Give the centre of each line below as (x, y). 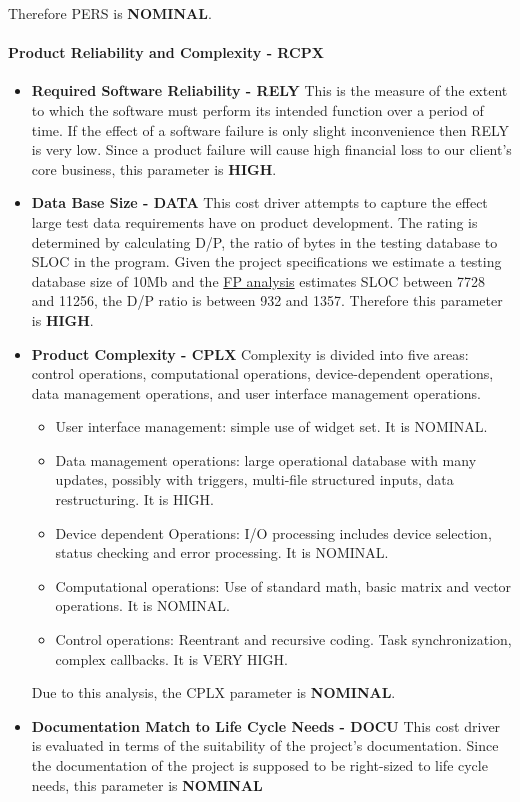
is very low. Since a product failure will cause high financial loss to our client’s (271, 149)
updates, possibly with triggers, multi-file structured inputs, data (254, 479)
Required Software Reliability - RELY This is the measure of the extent (269, 90)
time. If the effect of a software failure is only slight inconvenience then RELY (270, 129)
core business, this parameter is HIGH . (154, 168)
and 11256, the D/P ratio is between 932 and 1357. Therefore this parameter (267, 300)
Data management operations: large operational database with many (266, 459)
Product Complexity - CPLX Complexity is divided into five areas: (250, 353)
